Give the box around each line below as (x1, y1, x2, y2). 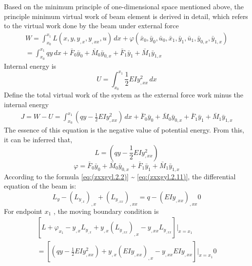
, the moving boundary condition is (53, 206, 159, 216)
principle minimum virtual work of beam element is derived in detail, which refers (4, 11, 248, 21)
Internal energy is (4, 60, 57, 71)
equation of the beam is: (4, 181, 77, 191)
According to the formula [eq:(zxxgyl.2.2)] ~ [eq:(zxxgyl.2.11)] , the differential (4, 171, 236, 181)
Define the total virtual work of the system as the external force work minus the (4, 90, 244, 100)
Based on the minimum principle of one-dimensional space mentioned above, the (4, 1, 244, 11)
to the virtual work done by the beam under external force (4, 20, 179, 31)
